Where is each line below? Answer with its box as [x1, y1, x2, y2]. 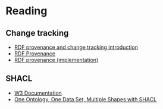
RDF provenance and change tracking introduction [14, 43, 138, 51]
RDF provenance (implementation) [14, 57, 99, 63]
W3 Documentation [14, 89, 62, 96]
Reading [5, 4, 48, 18]
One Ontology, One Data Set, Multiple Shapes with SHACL [14, 95, 157, 102]
